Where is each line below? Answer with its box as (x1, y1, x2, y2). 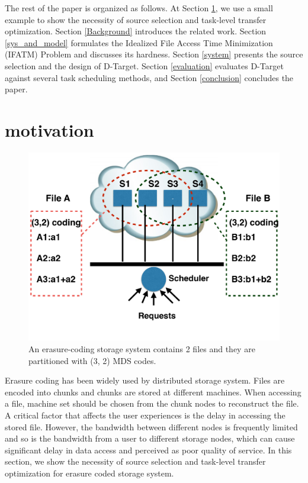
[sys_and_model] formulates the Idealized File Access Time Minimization (5, 36, 273, 49)
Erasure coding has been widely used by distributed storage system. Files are (5, 374, 285, 387)
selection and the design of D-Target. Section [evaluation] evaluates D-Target (5, 59, 284, 72)
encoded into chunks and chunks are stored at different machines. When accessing (5, 385, 301, 398)
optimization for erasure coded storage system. (5, 466, 174, 479)
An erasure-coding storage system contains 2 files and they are (28, 343, 255, 355)
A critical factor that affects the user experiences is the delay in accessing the (5, 409, 285, 421)
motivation (5, 117, 94, 141)
